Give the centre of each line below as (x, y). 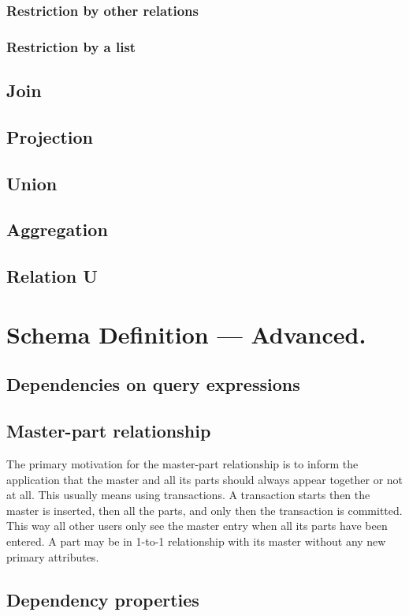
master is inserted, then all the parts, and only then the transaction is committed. (204, 510)
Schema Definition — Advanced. (186, 334)
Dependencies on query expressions (153, 384)
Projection (50, 136)
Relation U (52, 276)
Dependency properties (103, 599)
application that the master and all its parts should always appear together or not (205, 479)
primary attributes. (53, 556)
